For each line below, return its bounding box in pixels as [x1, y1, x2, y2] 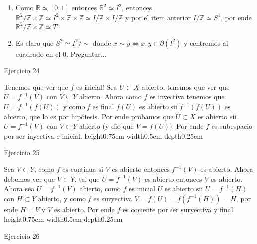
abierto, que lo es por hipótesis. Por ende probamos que [4, 111, 173, 121]
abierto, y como [38, 193, 86, 203]
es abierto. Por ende [54, 204, 115, 214]
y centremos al [183, 37, 228, 48]
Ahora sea [4, 183, 35, 194]
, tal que [74, 173, 100, 184]
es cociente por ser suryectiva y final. [122, 204, 235, 214]
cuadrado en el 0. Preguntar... [15, 48, 107, 59]
